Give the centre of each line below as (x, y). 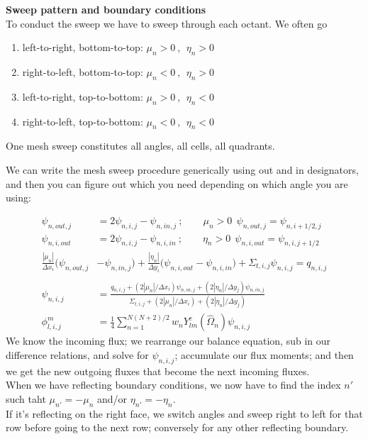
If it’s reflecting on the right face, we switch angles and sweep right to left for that (184, 413)
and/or (112, 398)
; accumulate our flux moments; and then (264, 354)
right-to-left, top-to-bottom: (83, 121)
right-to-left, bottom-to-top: (83, 71)
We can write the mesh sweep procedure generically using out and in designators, (182, 169)
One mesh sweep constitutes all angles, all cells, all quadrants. (140, 146)
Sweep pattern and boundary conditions (106, 9)
